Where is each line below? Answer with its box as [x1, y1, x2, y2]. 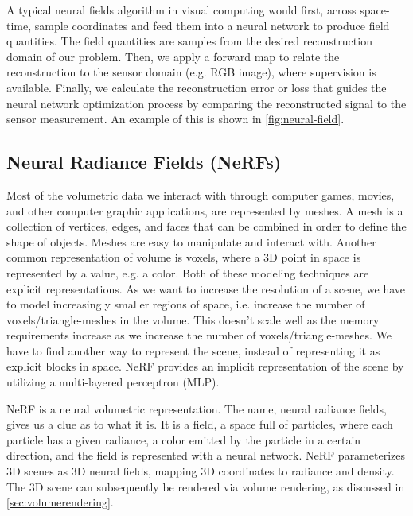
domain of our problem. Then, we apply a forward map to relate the [6, 48, 340, 64]
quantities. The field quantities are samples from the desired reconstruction [6, 33, 372, 49]
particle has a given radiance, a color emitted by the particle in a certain [6, 431, 361, 448]
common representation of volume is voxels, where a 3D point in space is [6, 249, 361, 266]
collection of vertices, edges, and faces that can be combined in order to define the [6, 218, 407, 235]
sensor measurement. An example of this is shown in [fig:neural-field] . [6, 111, 345, 127]
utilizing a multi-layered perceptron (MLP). [6, 374, 220, 390]
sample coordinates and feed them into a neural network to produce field [34, 17, 390, 33]
